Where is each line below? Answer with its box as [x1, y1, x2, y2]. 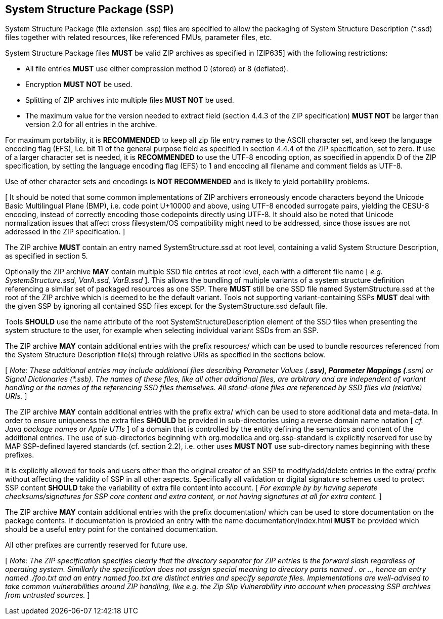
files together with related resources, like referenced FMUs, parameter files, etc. [5, 33, 272, 42]
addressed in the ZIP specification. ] [5, 227, 125, 236]
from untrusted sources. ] [5, 591, 90, 600]
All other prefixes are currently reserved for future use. [5, 541, 188, 550]
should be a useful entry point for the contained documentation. [5, 525, 218, 534]
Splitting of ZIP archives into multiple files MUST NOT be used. [25, 96, 234, 105]
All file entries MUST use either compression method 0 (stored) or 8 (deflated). [25, 64, 288, 73]
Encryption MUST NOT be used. [25, 80, 132, 89]
